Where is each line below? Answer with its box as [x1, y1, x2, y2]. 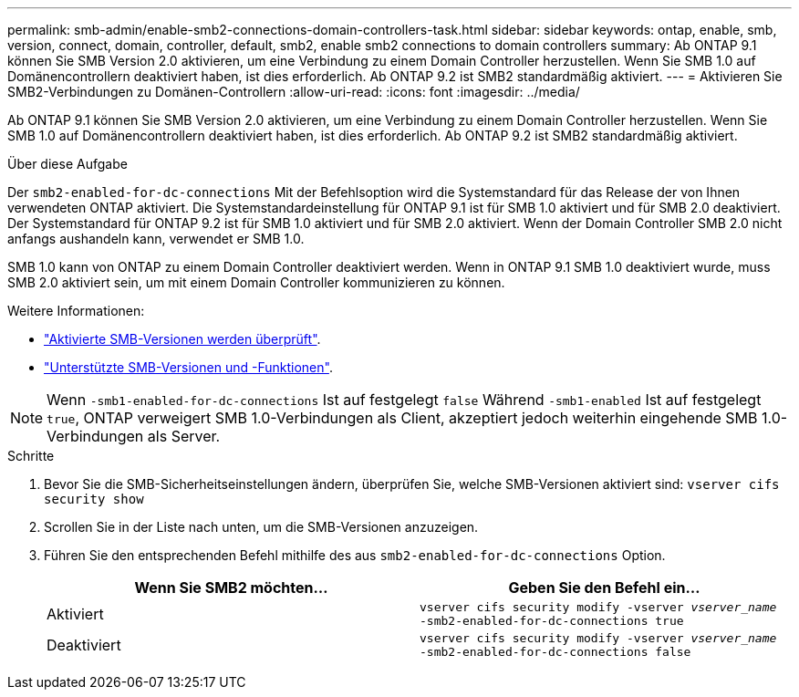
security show [44, 492, 144, 506]
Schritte [7, 448, 55, 463]
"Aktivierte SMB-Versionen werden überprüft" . [44, 331, 321, 347]
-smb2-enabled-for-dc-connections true [420, 614, 684, 628]
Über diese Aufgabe [7, 156, 128, 172]
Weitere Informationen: [7, 303, 145, 318]
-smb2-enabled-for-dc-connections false [420, 645, 691, 659]
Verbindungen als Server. [47, 427, 221, 445]
